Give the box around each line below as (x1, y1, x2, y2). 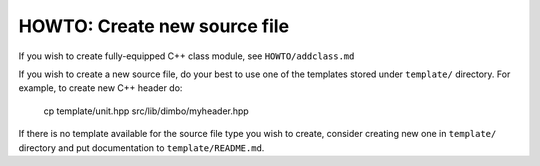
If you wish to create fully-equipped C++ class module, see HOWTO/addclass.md (18, 50, 355, 62)
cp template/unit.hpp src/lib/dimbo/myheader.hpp (43, 105, 249, 117)
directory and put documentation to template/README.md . (18, 141, 265, 154)
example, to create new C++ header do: (18, 82, 183, 94)
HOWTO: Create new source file (18, 15, 290, 37)
